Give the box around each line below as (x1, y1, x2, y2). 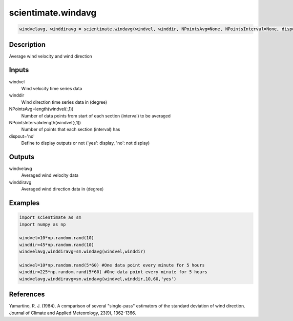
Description (9, 40, 46, 49)
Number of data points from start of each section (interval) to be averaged (21, 113, 171, 119)
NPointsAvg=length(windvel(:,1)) (9, 106, 74, 112)
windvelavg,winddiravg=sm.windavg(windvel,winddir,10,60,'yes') (19, 276, 177, 282)
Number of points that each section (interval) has (21, 127, 121, 132)
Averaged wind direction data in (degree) (21, 186, 104, 192)
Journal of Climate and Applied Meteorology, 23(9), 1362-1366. (9, 310, 136, 316)
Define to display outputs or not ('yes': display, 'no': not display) (21, 140, 150, 146)
